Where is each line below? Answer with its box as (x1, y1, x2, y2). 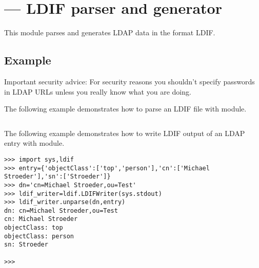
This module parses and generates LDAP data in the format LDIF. (4, 27, 215, 38)
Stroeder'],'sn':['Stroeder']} (4, 173, 111, 181)
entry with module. (4, 138, 65, 148)
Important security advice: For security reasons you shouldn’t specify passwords (4, 76, 255, 86)
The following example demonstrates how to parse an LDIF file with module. (4, 103, 247, 114)
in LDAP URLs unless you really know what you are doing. (4, 86, 191, 97)
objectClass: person (4, 232, 74, 240)
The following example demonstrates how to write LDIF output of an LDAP (4, 127, 245, 138)
